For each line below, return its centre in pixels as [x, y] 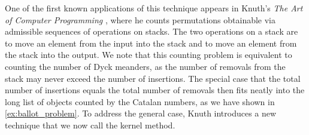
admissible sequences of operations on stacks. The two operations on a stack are [152, 31]
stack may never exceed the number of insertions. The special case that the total [153, 78]
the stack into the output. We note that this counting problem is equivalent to [149, 55]
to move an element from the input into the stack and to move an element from [151, 43]
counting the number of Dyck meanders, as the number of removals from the [145, 66]
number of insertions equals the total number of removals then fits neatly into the [155, 90]
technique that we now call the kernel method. [90, 125]
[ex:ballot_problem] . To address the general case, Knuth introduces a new [141, 113]
